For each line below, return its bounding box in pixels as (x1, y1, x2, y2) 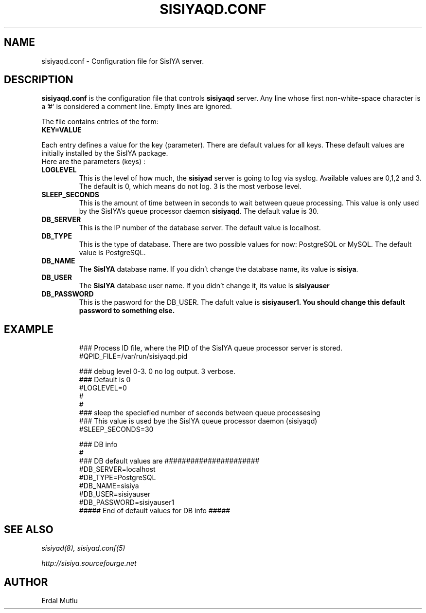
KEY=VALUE (41, 126, 82, 134)
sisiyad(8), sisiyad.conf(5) (41, 544, 125, 553)
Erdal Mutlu (41, 596, 78, 605)
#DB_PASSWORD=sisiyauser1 (79, 498, 175, 507)
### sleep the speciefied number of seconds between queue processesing (79, 409, 320, 417)
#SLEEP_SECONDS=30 (79, 425, 154, 434)
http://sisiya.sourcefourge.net (41, 559, 137, 568)
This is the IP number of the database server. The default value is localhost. (79, 223, 321, 232)
